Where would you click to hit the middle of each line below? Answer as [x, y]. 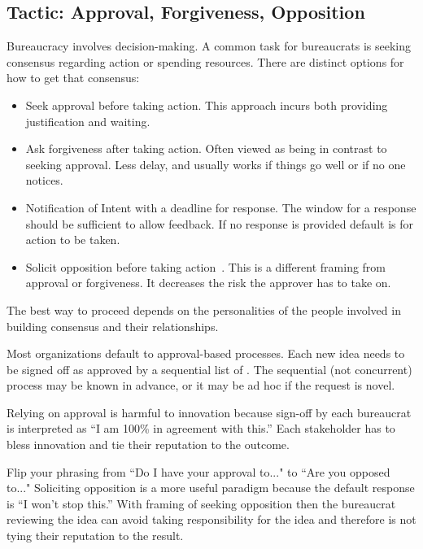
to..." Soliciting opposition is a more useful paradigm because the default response [211, 488]
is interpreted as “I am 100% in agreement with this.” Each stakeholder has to [201, 428]
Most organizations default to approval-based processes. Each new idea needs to [206, 353]
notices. [44, 180]
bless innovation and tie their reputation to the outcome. [148, 444]
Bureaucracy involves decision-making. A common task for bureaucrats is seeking [209, 46]
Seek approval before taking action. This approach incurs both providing [207, 105]
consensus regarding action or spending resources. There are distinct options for [205, 61]
